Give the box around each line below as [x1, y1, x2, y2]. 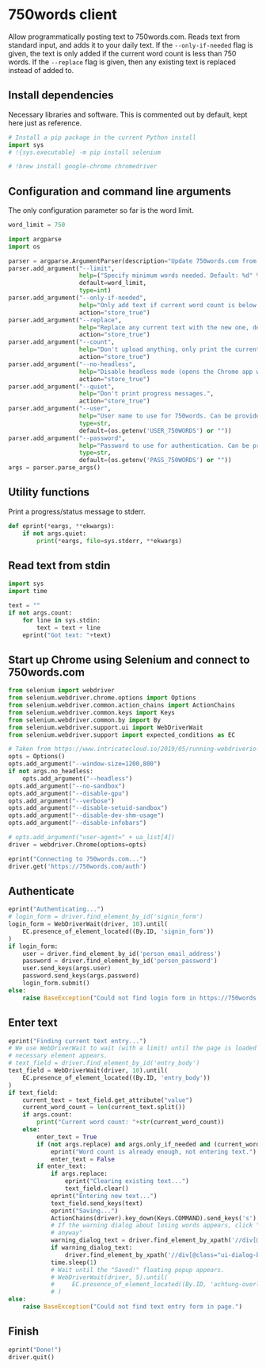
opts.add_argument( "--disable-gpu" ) [8, 789, 129, 797]
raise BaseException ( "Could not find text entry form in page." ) [22, 1303, 243, 1311]
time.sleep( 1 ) [50, 1258, 97, 1266]
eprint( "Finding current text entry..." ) [8, 1037, 147, 1045]
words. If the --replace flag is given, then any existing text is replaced [8, 57, 236, 67]
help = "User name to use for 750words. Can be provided [78, 412, 264, 420]
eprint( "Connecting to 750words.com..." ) [8, 855, 147, 863]
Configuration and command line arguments [8, 184, 231, 198]
